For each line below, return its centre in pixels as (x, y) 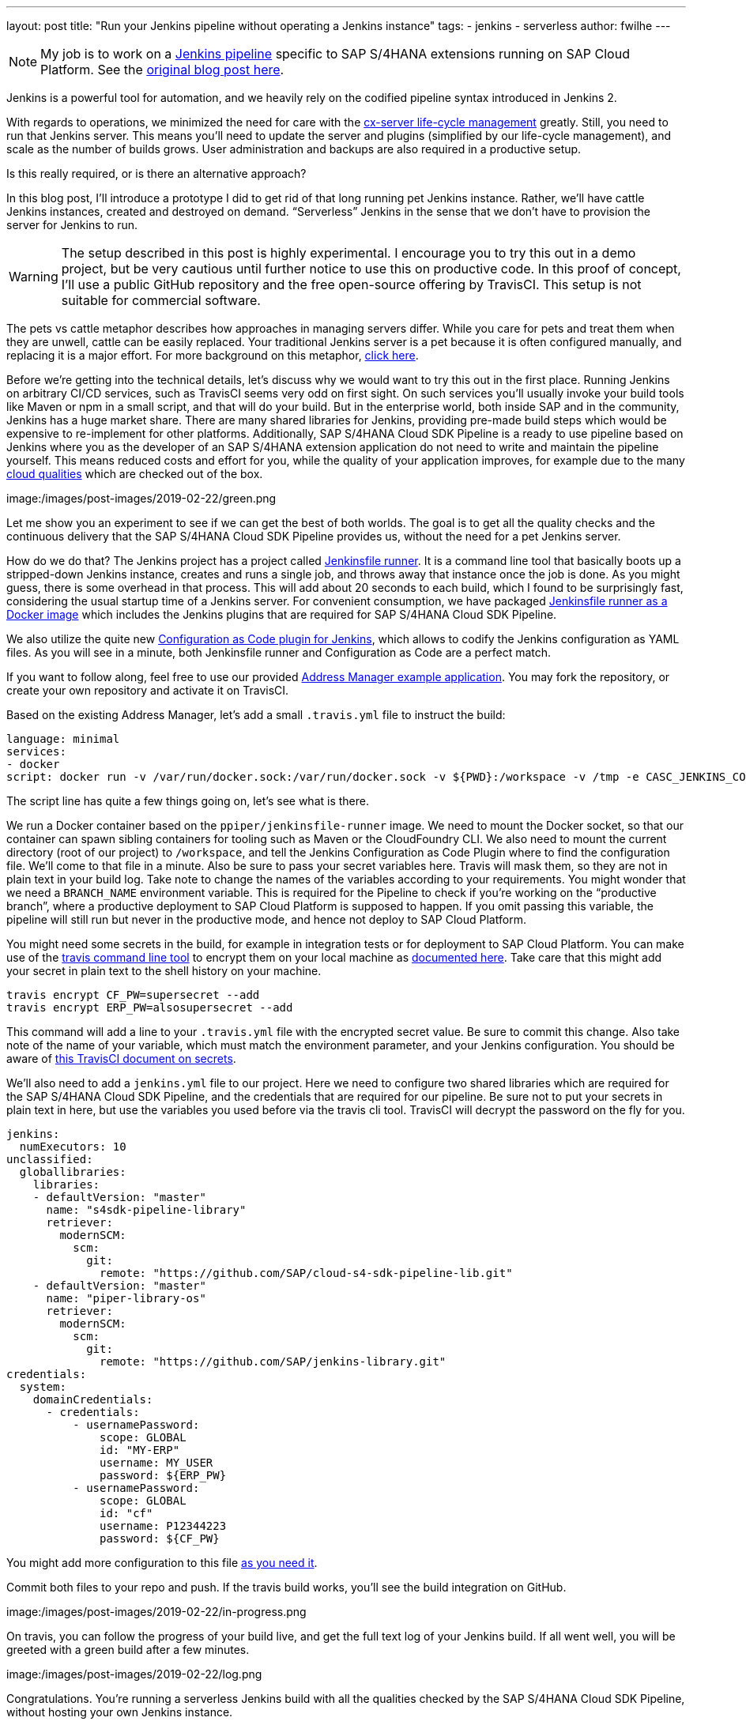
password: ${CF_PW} (160, 1539)
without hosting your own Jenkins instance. (120, 1712)
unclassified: (50, 1159)
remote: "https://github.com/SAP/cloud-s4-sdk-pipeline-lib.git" (306, 1273)
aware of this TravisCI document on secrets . (121, 1058)
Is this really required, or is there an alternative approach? (156, 173)
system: (43, 1387)
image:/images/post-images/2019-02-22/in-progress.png (156, 1612)
